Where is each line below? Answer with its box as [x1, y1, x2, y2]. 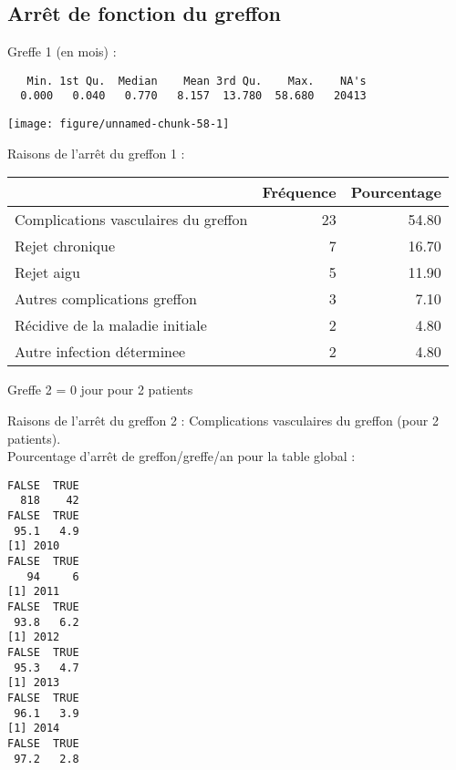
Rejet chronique [15, 235, 116, 257]
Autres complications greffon [15, 288, 197, 310]
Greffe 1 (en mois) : [7, 42, 117, 61]
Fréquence [262, 181, 337, 203]
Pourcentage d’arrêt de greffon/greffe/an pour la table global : [7, 447, 356, 466]
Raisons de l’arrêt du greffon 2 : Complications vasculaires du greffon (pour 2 [7, 410, 439, 429]
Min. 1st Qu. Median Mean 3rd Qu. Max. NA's [26, 74, 367, 87]
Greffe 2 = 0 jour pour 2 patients [7, 380, 193, 399]
